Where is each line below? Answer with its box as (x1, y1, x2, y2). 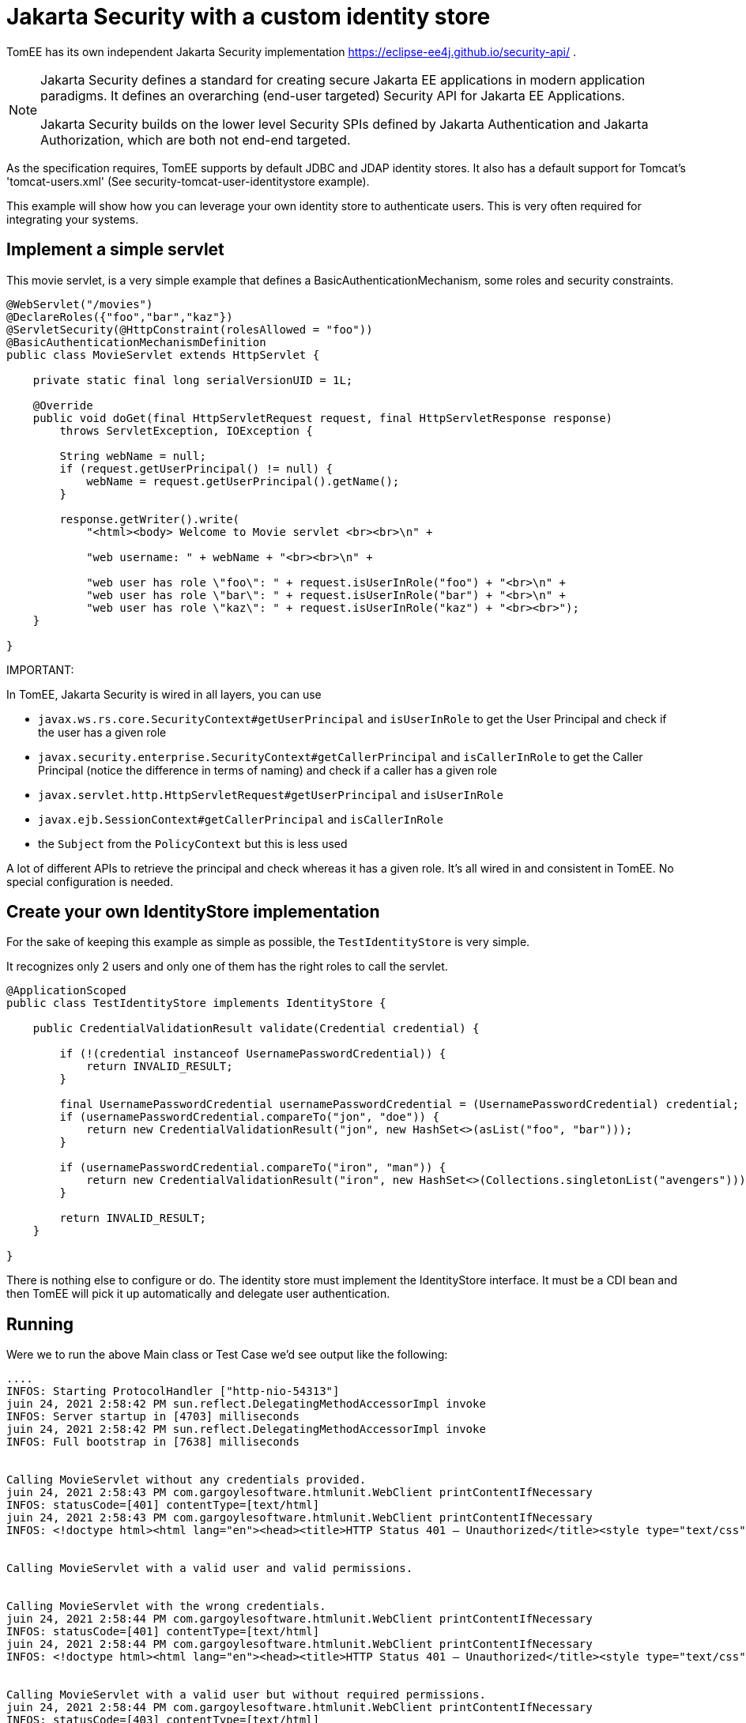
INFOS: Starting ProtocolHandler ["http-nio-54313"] (6, 1385, 340, 1398)
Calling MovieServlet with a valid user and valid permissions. (6, 1562, 413, 1575)
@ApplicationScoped (6, 984, 126, 997)
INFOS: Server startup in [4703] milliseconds (6, 1410, 300, 1423)
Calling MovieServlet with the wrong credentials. (6, 1600, 326, 1613)
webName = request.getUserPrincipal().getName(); (86, 474, 400, 488)
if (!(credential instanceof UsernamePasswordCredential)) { (59, 1047, 446, 1061)
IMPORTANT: (6, 662, 74, 677)
